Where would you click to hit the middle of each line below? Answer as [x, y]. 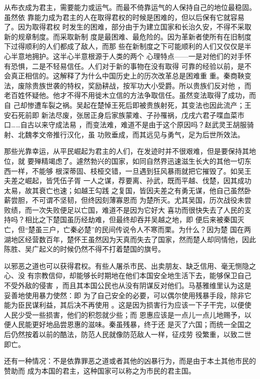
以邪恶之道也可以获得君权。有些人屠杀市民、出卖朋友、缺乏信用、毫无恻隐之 [130, 265]
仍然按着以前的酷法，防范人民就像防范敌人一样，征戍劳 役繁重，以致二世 [131, 334]
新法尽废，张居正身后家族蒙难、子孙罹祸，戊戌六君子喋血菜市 [143, 115]
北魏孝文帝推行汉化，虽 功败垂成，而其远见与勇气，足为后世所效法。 [131, 134]
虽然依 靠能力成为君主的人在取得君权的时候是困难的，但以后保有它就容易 [124, 17]
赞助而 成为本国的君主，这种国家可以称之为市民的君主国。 [100, 370]
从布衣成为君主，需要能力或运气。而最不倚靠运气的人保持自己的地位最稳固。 [130, 7]
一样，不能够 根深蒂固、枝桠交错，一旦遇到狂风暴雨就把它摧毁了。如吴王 [131, 171]
